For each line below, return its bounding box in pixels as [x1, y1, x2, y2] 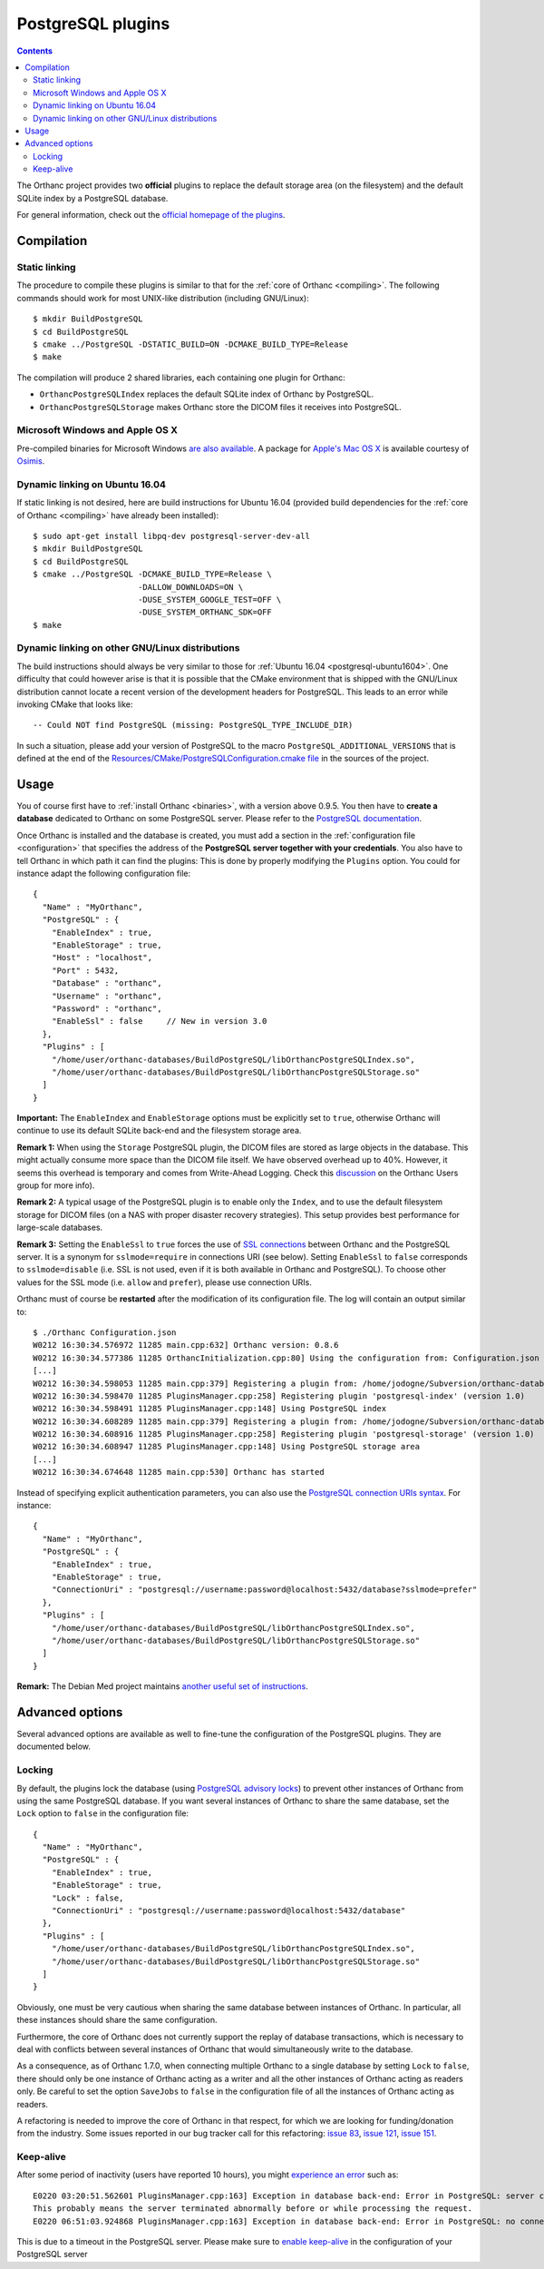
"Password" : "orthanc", [51, 1003, 162, 1014]
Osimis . [16, 456, 45, 467]
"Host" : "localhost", [51, 953, 153, 963]
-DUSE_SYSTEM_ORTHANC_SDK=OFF [137, 607, 272, 617]
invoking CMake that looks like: [16, 699, 133, 710]
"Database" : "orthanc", [51, 978, 162, 988]
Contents [16, 45, 53, 56]
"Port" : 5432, [51, 965, 120, 976]
